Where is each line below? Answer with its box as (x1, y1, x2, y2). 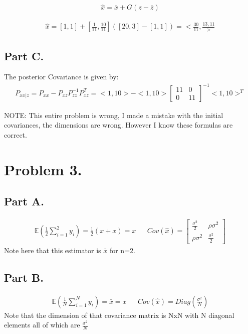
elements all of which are (4, 319, 80, 330)
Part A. (4, 193, 44, 209)
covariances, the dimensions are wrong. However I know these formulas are (4, 120, 233, 130)
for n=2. (109, 245, 135, 255)
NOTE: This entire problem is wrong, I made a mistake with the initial (4, 109, 223, 120)
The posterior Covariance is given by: (4, 71, 119, 82)
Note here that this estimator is (4, 245, 101, 255)
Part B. (4, 269, 44, 285)
